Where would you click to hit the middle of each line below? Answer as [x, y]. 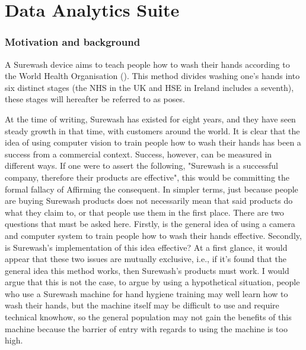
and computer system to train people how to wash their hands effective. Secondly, [153, 235]
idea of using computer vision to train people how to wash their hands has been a [153, 142]
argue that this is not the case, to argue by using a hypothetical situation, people [152, 282]
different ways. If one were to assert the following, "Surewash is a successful [141, 165]
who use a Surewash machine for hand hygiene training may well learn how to [146, 293]
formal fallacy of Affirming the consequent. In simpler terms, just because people [152, 189]
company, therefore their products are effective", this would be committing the [147, 177]
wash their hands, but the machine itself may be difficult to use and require [142, 305]
